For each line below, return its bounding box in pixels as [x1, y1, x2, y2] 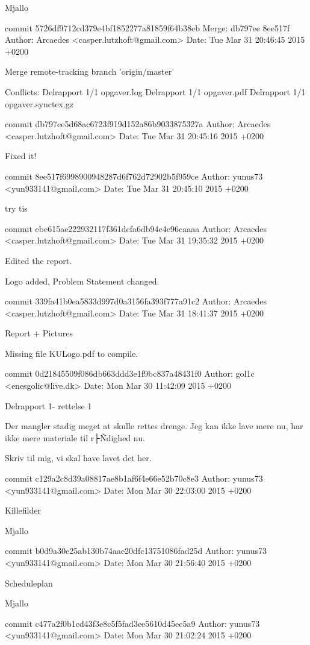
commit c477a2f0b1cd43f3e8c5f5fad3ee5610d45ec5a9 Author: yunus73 [5, 617, 260, 629]
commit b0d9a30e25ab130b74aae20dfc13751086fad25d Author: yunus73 [5, 544, 267, 557]
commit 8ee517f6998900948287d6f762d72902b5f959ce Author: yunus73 [5, 169, 263, 182]
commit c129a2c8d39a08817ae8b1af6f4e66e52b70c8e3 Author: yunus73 [5, 472, 263, 485]
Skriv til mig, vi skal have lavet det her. [5, 451, 152, 464]
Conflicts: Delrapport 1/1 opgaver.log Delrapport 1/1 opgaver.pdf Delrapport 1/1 [5, 85, 306, 98]
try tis [5, 202, 28, 215]
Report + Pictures [5, 327, 73, 339]
